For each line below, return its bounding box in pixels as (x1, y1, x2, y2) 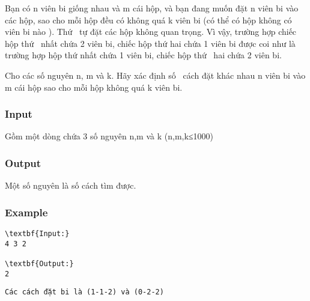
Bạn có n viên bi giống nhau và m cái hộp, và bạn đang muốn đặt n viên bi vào (5, 2, 299, 14)
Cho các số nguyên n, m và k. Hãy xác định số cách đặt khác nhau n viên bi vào (5, 68, 306, 81)
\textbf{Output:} (5, 259, 74, 268)
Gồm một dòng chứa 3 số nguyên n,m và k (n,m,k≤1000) (5, 130, 213, 142)
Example (5, 204, 48, 219)
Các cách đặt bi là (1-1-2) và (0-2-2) (5, 288, 164, 297)
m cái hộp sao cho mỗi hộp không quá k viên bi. (5, 81, 183, 93)
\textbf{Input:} (5, 230, 70, 238)
